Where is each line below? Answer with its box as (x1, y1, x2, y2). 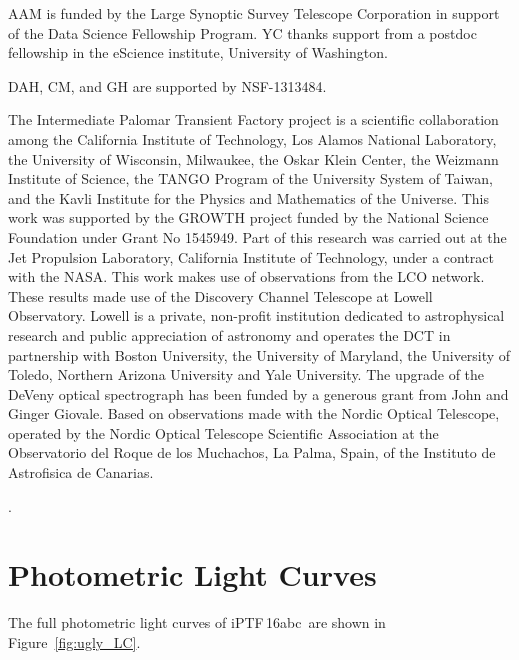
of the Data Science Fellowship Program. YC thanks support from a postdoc (8, 22, 477, 43)
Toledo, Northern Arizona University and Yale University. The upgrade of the (8, 364, 485, 385)
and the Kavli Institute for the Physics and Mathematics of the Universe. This (8, 187, 490, 208)
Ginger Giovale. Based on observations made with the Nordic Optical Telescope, (8, 403, 500, 424)
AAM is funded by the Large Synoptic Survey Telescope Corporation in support (8, 3, 500, 23)
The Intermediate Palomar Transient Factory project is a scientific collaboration (8, 109, 499, 130)
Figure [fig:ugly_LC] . (8, 631, 141, 652)
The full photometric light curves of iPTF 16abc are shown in (8, 612, 386, 633)
